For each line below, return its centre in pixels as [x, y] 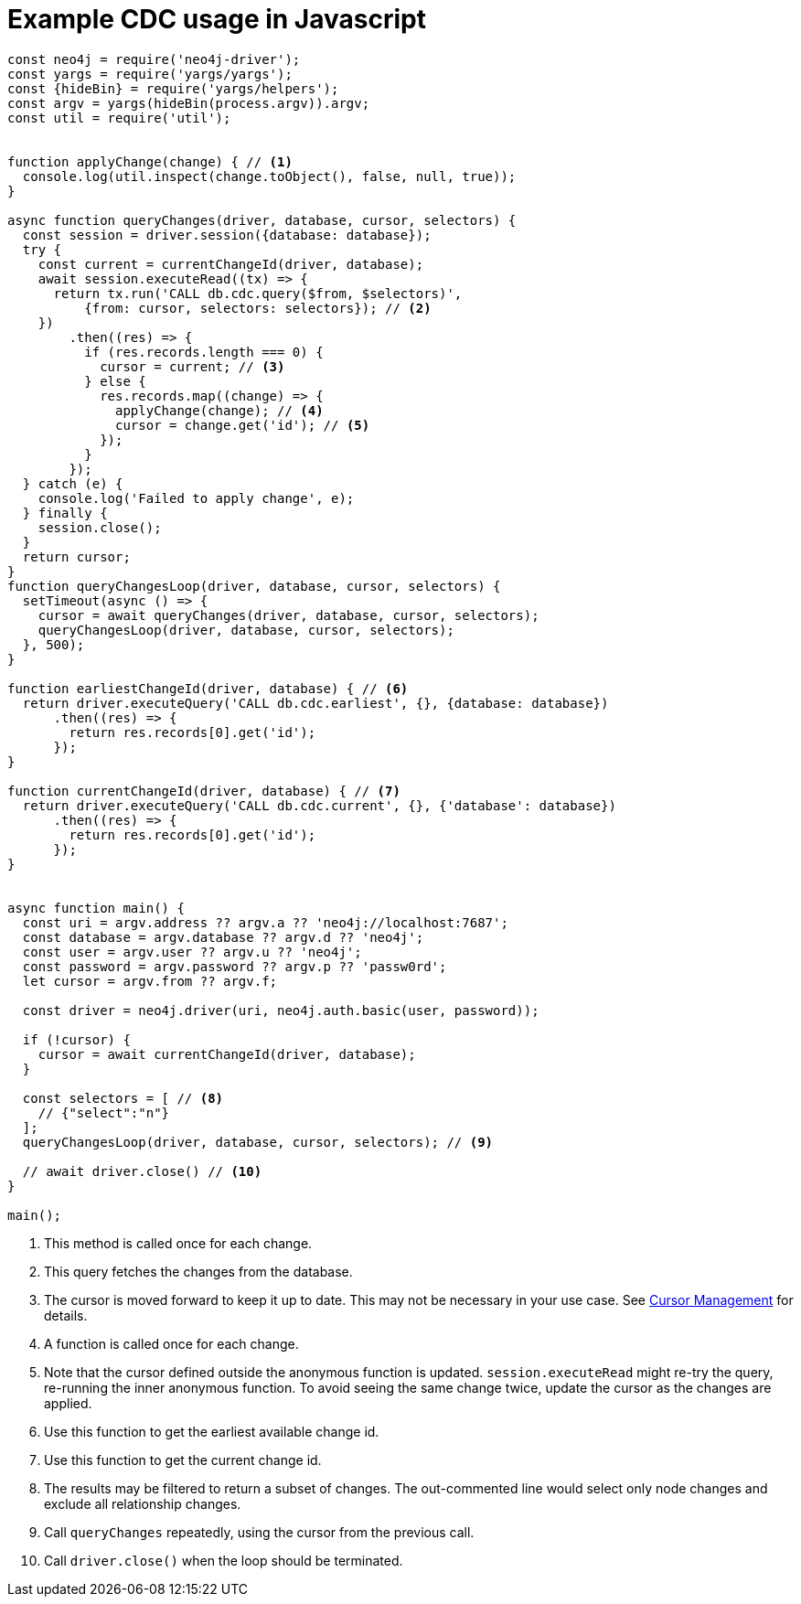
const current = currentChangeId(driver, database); [231, 264]
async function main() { [96, 908]
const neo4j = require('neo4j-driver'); [154, 59]
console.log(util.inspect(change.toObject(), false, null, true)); [269, 176]
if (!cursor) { [76, 1039]
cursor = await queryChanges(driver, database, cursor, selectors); [288, 615]
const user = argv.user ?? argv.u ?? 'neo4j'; [192, 952]
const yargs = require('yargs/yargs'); [150, 74]
